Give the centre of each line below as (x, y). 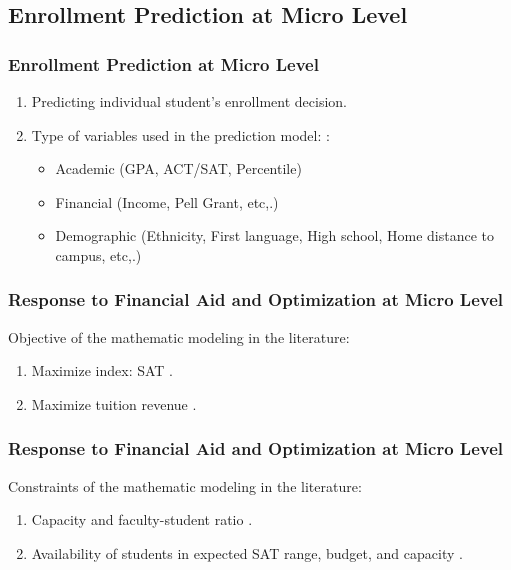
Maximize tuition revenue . (114, 403)
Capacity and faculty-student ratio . (142, 519)
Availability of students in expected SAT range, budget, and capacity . (247, 552)
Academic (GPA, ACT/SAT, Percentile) (178, 168)
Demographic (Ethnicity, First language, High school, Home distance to (275, 235)
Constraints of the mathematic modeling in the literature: (185, 485)
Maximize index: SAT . (102, 370)
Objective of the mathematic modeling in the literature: (179, 336)
